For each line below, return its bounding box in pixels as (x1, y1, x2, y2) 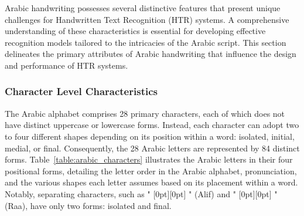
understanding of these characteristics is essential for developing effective (5, 25, 266, 37)
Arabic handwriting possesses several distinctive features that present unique (5, 2, 281, 14)
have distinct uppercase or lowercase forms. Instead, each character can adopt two (5, 119, 299, 131)
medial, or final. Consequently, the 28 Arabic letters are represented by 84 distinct (5, 141, 300, 154)
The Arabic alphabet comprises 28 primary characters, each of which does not (5, 107, 285, 119)
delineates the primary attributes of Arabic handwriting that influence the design (5, 48, 296, 60)
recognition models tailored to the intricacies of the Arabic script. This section (5, 36, 286, 48)
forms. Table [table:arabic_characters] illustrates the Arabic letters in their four (5, 153, 293, 166)
